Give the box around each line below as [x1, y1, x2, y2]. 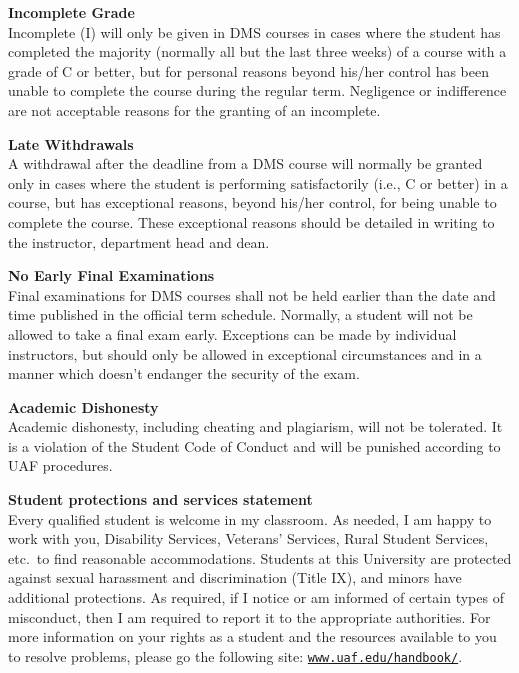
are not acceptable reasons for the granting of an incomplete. [8, 99, 381, 120]
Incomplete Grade [8, 2, 135, 22]
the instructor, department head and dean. [8, 231, 270, 252]
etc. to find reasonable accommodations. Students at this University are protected [8, 547, 512, 568]
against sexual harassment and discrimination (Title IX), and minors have [8, 567, 462, 588]
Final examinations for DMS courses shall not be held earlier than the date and [8, 284, 496, 305]
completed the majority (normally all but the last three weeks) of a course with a [8, 41, 507, 62]
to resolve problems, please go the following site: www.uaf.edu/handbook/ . [8, 645, 463, 666]
